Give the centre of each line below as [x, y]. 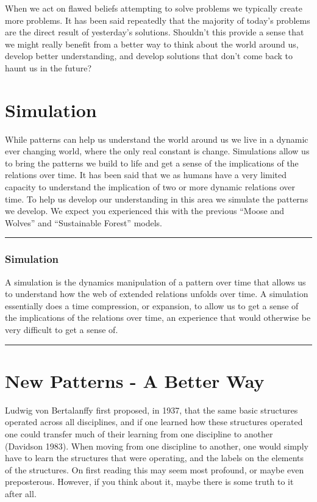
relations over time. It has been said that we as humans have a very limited [146, 175]
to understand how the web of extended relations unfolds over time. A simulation [157, 294]
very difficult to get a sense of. [62, 330]
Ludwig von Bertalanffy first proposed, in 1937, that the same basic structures [151, 410]
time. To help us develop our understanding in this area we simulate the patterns [157, 199]
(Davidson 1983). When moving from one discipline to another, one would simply [157, 446]
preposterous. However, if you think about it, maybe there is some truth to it [149, 482]
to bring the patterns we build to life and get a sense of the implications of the [152, 163]
